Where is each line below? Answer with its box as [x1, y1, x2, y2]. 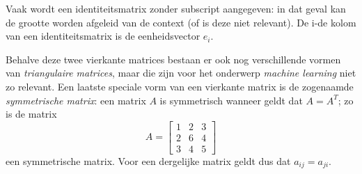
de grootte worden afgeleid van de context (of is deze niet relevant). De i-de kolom [6, 15, 356, 29]
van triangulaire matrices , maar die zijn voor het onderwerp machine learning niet [6, 65, 356, 80]
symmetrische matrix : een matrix [6, 93, 146, 107]
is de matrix [6, 106, 57, 121]
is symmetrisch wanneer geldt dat [159, 93, 303, 107]
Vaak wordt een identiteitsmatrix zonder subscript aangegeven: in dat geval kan [6, 1, 346, 15]
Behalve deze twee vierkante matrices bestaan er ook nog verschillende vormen [6, 52, 341, 66]
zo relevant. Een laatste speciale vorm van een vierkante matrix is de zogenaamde [6, 79, 354, 93]
